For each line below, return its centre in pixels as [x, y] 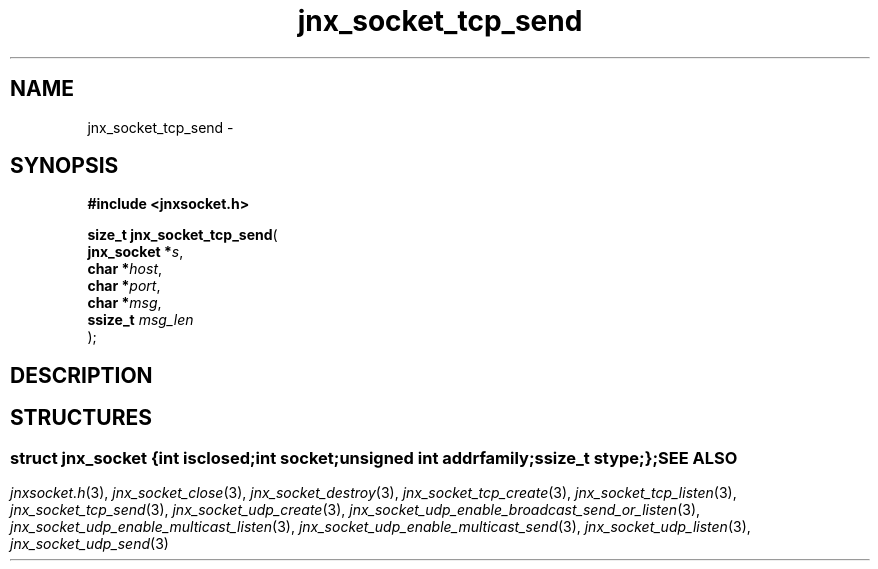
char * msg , [124, 303]
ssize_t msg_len [140, 320]
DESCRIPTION [81, 375]
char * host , [125, 269]
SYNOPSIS [64, 166]
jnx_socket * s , [135, 252]
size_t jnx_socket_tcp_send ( [182, 235]
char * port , [124, 286]
